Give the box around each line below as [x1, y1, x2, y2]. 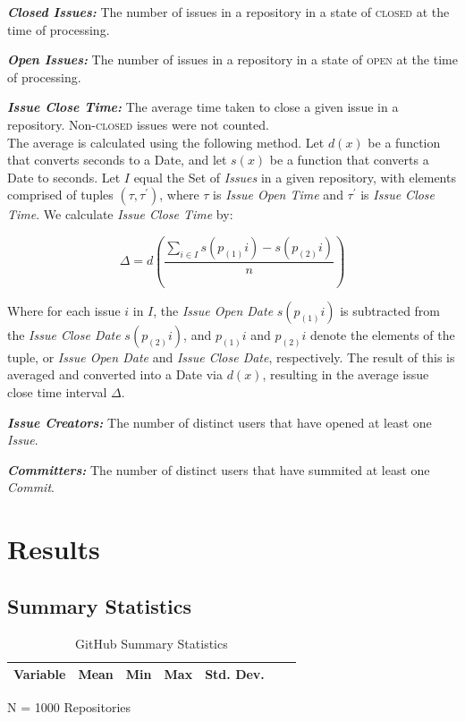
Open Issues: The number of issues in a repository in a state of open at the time [7, 50, 458, 69]
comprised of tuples [7, 185, 114, 204]
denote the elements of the [309, 325, 455, 344]
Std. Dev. [205, 665, 265, 684]
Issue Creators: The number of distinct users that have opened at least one [7, 412, 432, 431]
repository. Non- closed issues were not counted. [7, 115, 269, 133]
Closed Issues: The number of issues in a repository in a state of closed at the [7, 3, 450, 21]
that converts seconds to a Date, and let [7, 150, 227, 169]
